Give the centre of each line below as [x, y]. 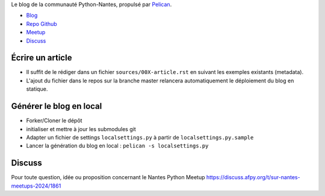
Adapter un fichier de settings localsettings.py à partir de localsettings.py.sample [140, 137]
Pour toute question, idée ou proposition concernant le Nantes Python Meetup [108, 177]
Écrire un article [42, 58]
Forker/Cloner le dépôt [54, 121]
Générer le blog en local [57, 106]
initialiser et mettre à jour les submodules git [81, 129]
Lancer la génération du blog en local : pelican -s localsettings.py [117, 146]
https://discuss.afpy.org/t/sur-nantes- [253, 177]
